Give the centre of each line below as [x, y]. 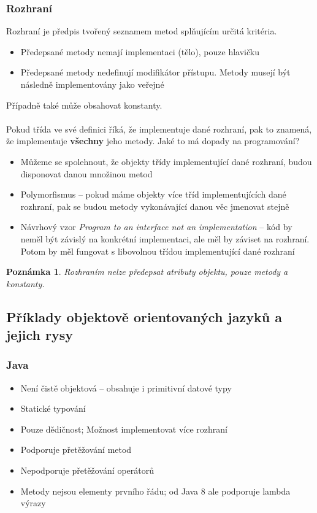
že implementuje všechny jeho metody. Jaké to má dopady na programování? [153, 141]
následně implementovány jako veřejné [92, 84]
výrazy [33, 503]
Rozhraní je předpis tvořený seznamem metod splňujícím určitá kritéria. [142, 31]
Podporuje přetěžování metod [76, 449]
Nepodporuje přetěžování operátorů [87, 470]
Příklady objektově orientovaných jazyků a [144, 316]
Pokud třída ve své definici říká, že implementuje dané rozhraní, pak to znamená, [159, 129]
